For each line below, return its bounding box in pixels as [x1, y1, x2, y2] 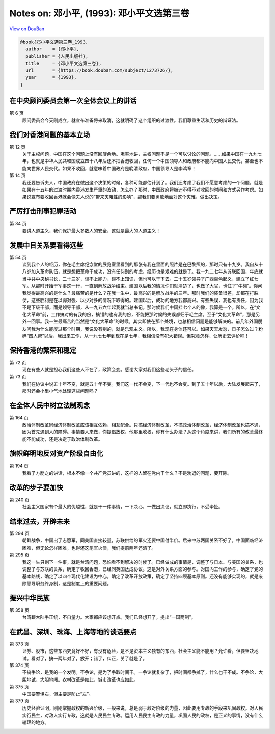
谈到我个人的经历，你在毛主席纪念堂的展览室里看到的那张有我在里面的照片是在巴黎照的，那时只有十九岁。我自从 [22, 261, 259, 267]
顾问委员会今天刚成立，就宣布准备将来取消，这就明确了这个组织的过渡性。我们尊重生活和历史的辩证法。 [22, 117, 241, 123]
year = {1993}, [25, 74, 77, 80]
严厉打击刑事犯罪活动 [9, 207, 76, 216]
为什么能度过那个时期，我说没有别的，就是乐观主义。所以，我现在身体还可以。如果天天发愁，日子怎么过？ [35, 325, 259, 332]
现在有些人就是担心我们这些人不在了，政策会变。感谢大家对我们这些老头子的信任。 [22, 367, 196, 373]
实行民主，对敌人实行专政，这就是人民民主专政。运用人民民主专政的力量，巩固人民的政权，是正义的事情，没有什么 [22, 712, 263, 718]
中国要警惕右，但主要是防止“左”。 [22, 691, 94, 697]
